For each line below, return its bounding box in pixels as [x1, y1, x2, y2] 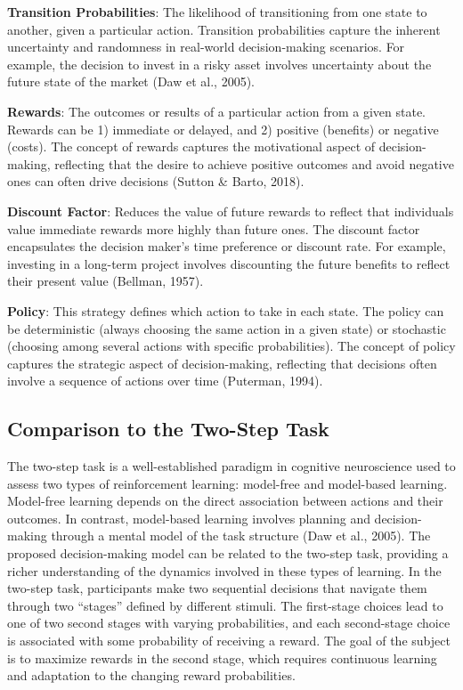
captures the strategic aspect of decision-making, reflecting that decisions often [7, 353, 437, 372]
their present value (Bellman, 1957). [7, 272, 204, 290]
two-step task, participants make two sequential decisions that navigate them [7, 579, 427, 597]
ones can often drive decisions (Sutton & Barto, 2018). [7, 172, 305, 191]
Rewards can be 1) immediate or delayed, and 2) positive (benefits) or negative [7, 119, 439, 138]
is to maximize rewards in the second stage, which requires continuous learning [7, 648, 437, 667]
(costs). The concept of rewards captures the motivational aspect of [7, 137, 376, 156]
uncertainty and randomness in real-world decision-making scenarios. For [7, 37, 405, 56]
